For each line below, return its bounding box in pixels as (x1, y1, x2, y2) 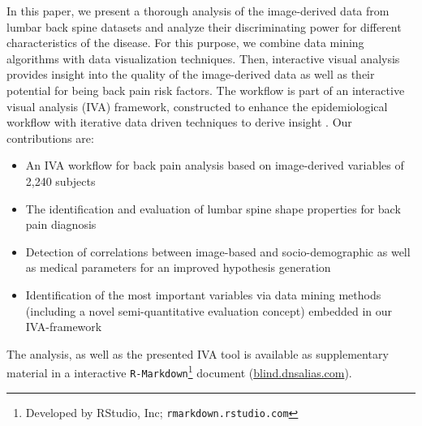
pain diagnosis (25, 216, 97, 233)
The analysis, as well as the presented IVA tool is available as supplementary (6, 345, 389, 362)
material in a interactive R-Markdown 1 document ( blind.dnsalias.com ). (6, 362, 352, 381)
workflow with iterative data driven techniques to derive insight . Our (6, 114, 352, 131)
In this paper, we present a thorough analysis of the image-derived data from (6, 2, 390, 19)
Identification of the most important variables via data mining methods (25, 286, 381, 303)
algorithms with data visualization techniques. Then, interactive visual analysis (6, 49, 400, 67)
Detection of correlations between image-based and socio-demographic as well (25, 243, 411, 260)
